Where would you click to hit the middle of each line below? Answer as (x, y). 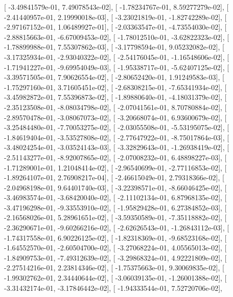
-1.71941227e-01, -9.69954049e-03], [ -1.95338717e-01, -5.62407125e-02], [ (117, 67)
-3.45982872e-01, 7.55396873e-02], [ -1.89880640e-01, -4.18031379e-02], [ (115, 97)
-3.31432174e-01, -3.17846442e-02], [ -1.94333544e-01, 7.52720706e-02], (113, 288)
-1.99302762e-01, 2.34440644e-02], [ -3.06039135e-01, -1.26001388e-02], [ (115, 278)
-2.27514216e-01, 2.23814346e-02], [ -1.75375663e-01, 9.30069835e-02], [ (114, 268)
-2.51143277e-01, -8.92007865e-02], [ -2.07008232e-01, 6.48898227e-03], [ (115, 157)
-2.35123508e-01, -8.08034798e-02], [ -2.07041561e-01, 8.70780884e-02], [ (115, 107)
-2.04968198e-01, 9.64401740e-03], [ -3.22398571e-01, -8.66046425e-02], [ (115, 187)
